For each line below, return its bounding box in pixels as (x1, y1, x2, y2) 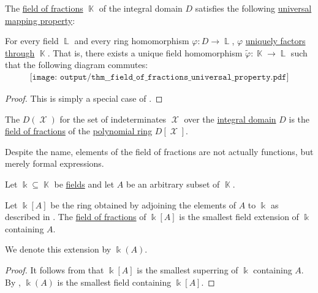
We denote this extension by (5, 243, 112, 256)
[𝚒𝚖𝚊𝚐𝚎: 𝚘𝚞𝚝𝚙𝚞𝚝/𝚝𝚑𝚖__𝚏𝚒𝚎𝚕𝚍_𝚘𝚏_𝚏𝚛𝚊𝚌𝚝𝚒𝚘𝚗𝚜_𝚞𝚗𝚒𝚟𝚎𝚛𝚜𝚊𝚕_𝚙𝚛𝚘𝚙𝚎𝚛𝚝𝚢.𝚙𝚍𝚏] (29, 72, 289, 82)
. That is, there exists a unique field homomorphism (47, 46, 243, 59)
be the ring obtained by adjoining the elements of (50, 198, 236, 211)
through (5, 46, 35, 59)
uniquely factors (245, 34, 306, 47)
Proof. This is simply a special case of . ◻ (5, 92, 163, 104)
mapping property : (5, 13, 75, 26)
